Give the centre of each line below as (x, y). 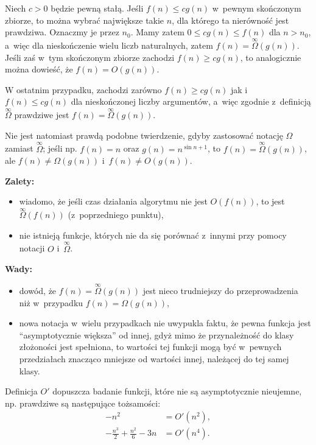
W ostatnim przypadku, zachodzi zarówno (83, 89)
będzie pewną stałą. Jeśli (97, 8)
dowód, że (38, 290)
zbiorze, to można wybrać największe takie (85, 20)
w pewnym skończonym (257, 8)
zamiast (19, 148)
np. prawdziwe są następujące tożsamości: (83, 403)
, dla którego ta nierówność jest (230, 20)
